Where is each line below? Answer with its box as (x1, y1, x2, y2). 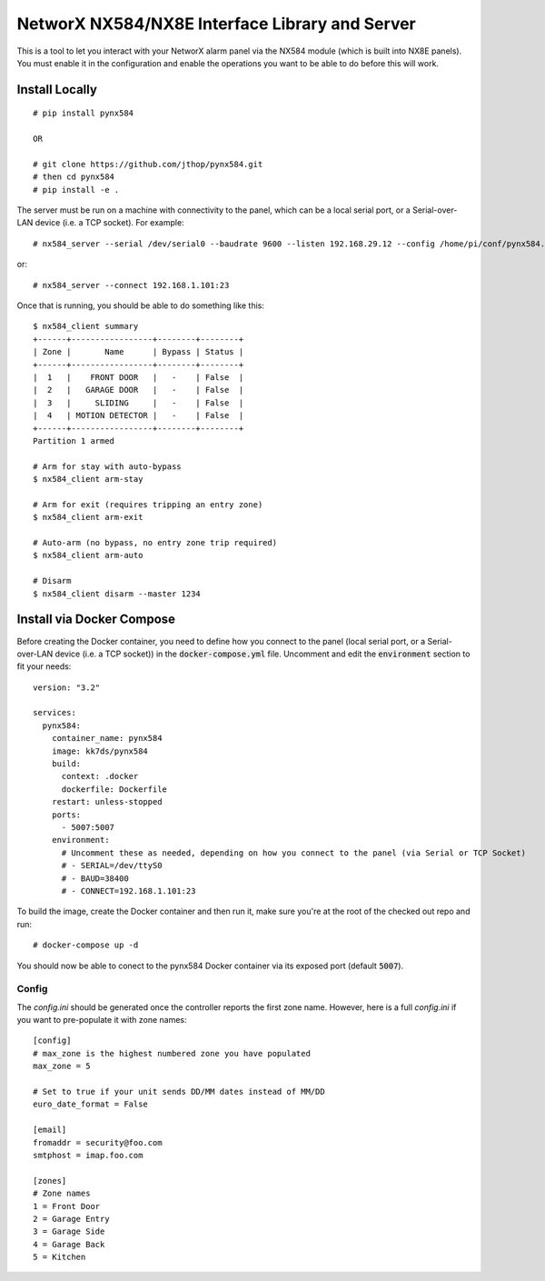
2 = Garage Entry (33, 1214, 110, 1224)
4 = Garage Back (33, 1239, 105, 1249)
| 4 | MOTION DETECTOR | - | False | (33, 410, 244, 421)
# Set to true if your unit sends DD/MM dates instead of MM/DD (33, 1086, 326, 1096)
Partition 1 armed (33, 435, 115, 445)
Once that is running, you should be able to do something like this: (16, 300, 265, 311)
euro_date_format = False (33, 1099, 149, 1109)
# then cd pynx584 (33, 172, 115, 182)
